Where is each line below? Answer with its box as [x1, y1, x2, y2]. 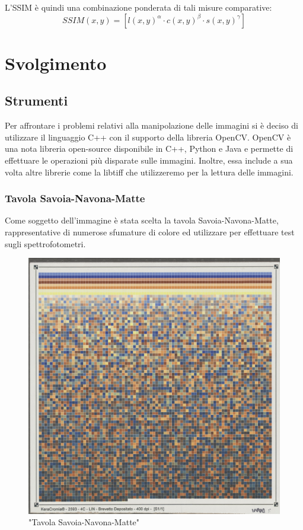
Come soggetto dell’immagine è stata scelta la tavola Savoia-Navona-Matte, [5, 214, 279, 226]
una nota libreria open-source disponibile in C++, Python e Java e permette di [5, 142, 294, 155]
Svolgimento [5, 50, 107, 75]
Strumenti [5, 91, 68, 110]
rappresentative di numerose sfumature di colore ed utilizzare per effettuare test [5, 225, 295, 238]
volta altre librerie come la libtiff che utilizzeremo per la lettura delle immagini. [5, 165, 294, 178]
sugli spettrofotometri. [5, 237, 86, 250]
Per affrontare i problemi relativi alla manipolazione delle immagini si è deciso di [5, 119, 298, 132]
